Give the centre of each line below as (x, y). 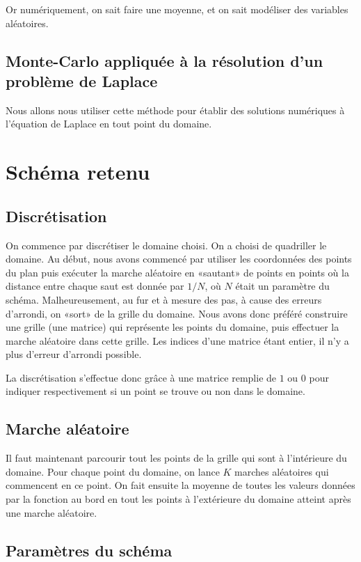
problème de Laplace (82, 80)
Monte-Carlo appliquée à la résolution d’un (165, 60)
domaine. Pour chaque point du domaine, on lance (113, 471)
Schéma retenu (78, 172)
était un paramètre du (282, 286)
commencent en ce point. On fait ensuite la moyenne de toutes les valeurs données (180, 485)
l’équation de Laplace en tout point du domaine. (109, 124)
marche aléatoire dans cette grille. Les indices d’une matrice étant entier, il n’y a (177, 340)
